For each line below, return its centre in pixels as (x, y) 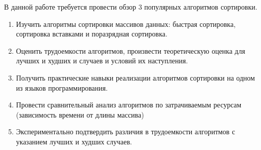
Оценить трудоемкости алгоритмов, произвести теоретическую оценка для (130, 50)
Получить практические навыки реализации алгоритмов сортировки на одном (135, 77)
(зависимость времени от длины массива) (80, 114)
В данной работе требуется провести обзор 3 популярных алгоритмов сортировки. (131, 7)
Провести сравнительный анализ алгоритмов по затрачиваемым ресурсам (129, 105)
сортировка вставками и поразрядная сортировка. (92, 34)
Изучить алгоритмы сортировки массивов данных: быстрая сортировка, (126, 24)
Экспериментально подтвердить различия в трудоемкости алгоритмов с (125, 132)
